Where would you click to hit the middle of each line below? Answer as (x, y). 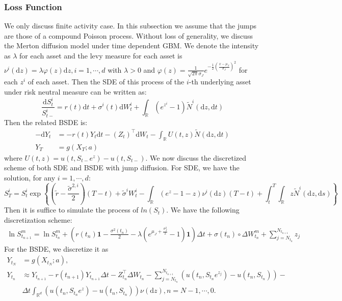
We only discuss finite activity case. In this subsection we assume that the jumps (130, 26)
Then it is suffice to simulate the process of (71, 210)
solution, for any (30, 177)
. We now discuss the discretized (196, 157)
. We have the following (203, 210)
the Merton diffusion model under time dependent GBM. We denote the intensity (131, 46)
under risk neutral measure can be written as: (75, 91)
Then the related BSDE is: (46, 122)
